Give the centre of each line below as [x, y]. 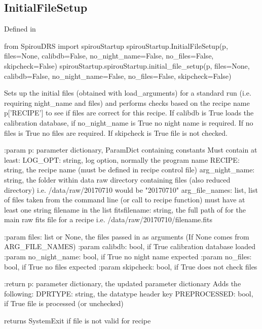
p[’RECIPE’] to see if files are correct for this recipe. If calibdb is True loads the [129, 113]
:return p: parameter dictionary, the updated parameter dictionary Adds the [123, 283]
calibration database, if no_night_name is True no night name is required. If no [129, 122]
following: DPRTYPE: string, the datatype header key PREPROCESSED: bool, [129, 293]
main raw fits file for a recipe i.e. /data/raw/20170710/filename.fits [108, 219]
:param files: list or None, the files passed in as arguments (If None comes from [127, 236]
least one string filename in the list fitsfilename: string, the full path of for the [125, 209]
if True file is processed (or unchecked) [64, 303]
